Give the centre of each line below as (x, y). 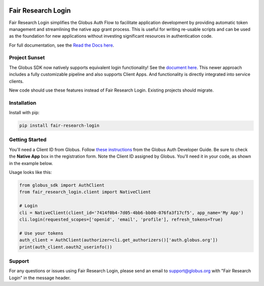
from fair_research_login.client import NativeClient (85, 192)
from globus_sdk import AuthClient (62, 185)
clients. (16, 81)
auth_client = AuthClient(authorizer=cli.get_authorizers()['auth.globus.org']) (119, 240)
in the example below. (31, 163)
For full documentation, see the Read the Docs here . (62, 45)
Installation (23, 103)
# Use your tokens (41, 233)
